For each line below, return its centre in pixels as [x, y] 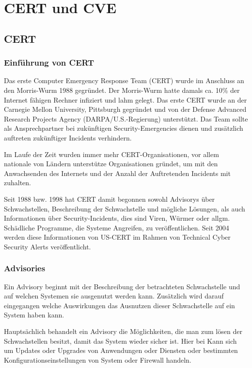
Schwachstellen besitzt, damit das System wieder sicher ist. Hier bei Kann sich [120, 341]
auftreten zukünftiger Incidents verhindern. [68, 137]
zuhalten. [18, 183]
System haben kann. [34, 315]
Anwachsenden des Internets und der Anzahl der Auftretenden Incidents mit [117, 173]
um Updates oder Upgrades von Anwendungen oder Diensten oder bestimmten [121, 350]
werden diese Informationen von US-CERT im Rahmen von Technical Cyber [117, 237]
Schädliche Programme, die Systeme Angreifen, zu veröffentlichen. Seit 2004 [117, 227]
